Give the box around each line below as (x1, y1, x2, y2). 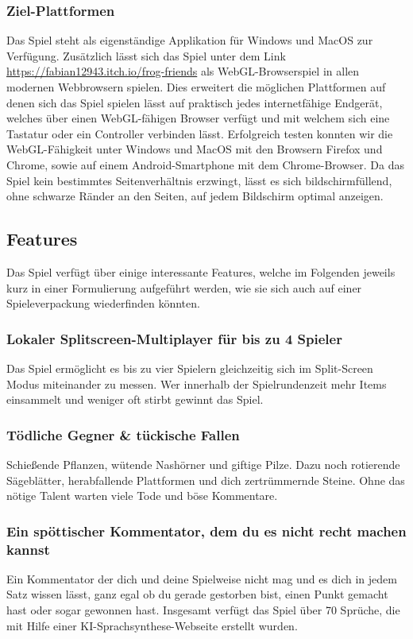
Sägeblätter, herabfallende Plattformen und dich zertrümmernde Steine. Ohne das (6, 471, 405, 488)
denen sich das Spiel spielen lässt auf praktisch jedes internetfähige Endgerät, (6, 94, 383, 110)
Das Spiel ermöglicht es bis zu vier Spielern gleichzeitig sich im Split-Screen (6, 359, 373, 376)
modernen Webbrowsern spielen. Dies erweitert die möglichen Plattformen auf (6, 79, 386, 95)
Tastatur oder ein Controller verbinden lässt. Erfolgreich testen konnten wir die (6, 125, 393, 141)
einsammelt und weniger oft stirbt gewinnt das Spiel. (6, 391, 264, 408)
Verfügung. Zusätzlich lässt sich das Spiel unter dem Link (6, 47, 286, 64)
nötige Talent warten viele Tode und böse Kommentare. (6, 487, 278, 504)
